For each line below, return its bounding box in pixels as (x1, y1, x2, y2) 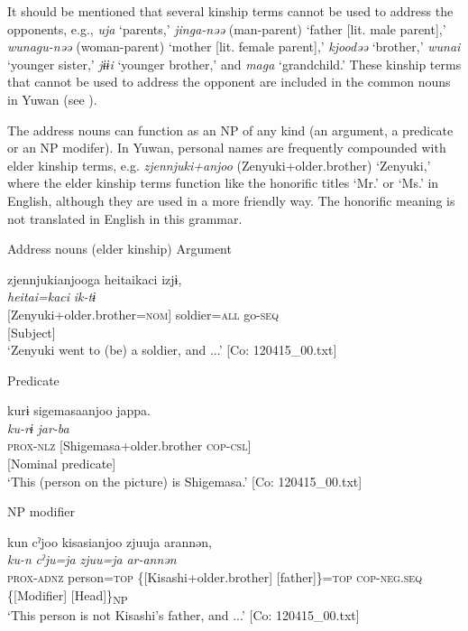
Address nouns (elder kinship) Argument (7, 239, 232, 258)
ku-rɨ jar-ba (7, 418, 69, 437)
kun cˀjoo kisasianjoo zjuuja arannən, (7, 532, 212, 551)
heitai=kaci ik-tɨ (7, 287, 96, 306)
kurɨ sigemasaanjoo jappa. (7, 401, 151, 420)
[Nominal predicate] (7, 454, 116, 473)
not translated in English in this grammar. (7, 209, 243, 227)
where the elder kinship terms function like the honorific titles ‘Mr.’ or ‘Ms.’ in (7, 173, 439, 192)
